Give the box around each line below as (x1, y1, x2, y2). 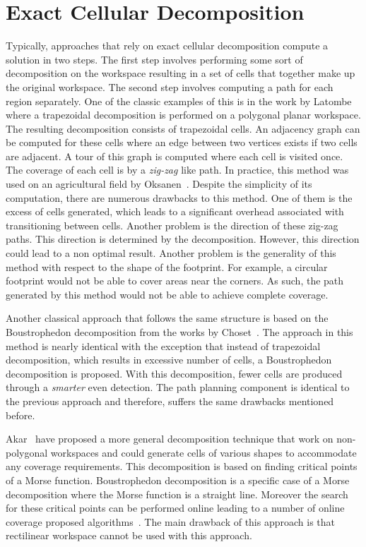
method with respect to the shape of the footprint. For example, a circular (6, 259, 328, 274)
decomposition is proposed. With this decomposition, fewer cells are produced (6, 366, 343, 380)
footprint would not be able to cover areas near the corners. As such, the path (6, 273, 344, 288)
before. (6, 407, 35, 422)
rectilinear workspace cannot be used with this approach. (6, 528, 252, 543)
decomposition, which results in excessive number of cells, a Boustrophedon (6, 352, 332, 367)
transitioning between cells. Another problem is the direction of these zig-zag (6, 217, 338, 232)
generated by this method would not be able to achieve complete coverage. (6, 287, 329, 301)
